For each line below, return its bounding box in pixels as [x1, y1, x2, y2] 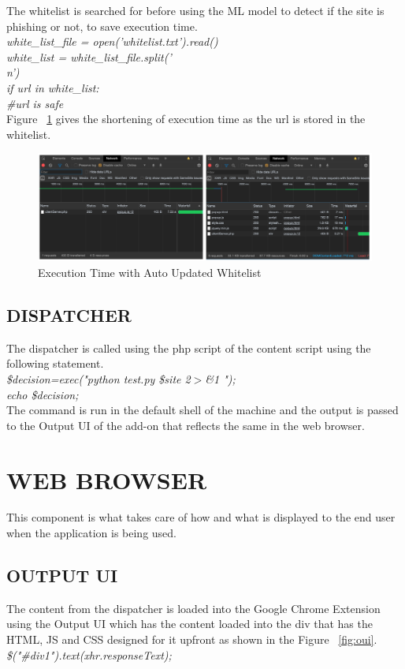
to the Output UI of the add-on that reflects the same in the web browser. [6, 417, 365, 433]
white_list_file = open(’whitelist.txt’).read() [6, 33, 218, 50]
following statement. [6, 355, 104, 372]
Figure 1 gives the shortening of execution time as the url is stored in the [6, 110, 366, 127]
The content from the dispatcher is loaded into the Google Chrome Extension [6, 600, 381, 616]
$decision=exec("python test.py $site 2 [6, 370, 191, 387]
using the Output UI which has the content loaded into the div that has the [6, 615, 373, 632]
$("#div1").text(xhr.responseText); [6, 646, 172, 663]
